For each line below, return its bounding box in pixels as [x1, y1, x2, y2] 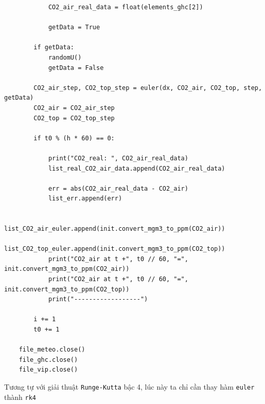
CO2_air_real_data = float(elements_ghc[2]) [48, 4, 203, 11]
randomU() [48, 53, 82, 61]
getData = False [48, 64, 104, 71]
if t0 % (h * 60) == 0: [33, 134, 115, 142]
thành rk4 [4, 391, 36, 402]
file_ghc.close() [19, 356, 78, 363]
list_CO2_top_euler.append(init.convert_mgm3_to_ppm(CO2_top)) [4, 245, 225, 253]
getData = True [48, 24, 100, 31]
